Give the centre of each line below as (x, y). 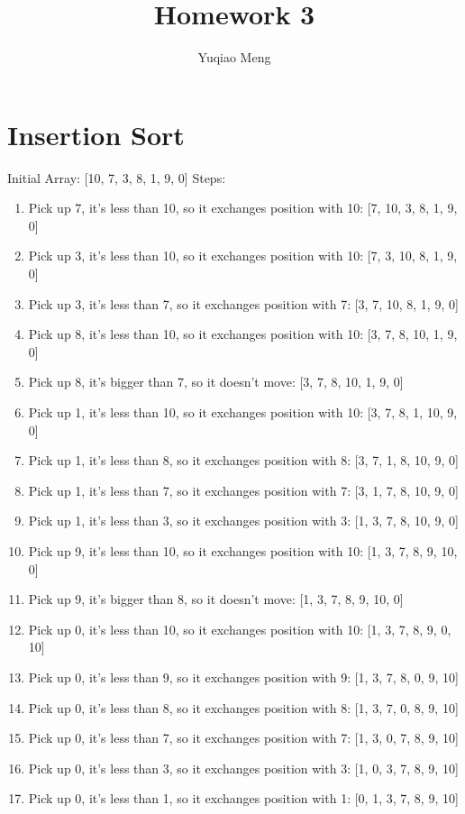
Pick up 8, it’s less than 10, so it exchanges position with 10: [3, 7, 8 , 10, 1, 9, (243, 334)
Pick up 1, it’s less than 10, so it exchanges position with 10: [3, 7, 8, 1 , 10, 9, (243, 412)
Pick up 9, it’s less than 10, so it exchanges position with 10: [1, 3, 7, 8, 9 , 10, (243, 550)
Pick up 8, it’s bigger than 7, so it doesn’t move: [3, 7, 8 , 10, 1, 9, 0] (216, 382)
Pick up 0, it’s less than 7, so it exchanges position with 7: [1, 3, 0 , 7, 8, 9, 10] (243, 738)
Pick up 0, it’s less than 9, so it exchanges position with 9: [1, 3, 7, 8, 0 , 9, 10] (243, 677)
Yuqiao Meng (234, 57)
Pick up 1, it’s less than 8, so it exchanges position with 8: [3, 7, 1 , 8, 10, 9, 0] (243, 460)
